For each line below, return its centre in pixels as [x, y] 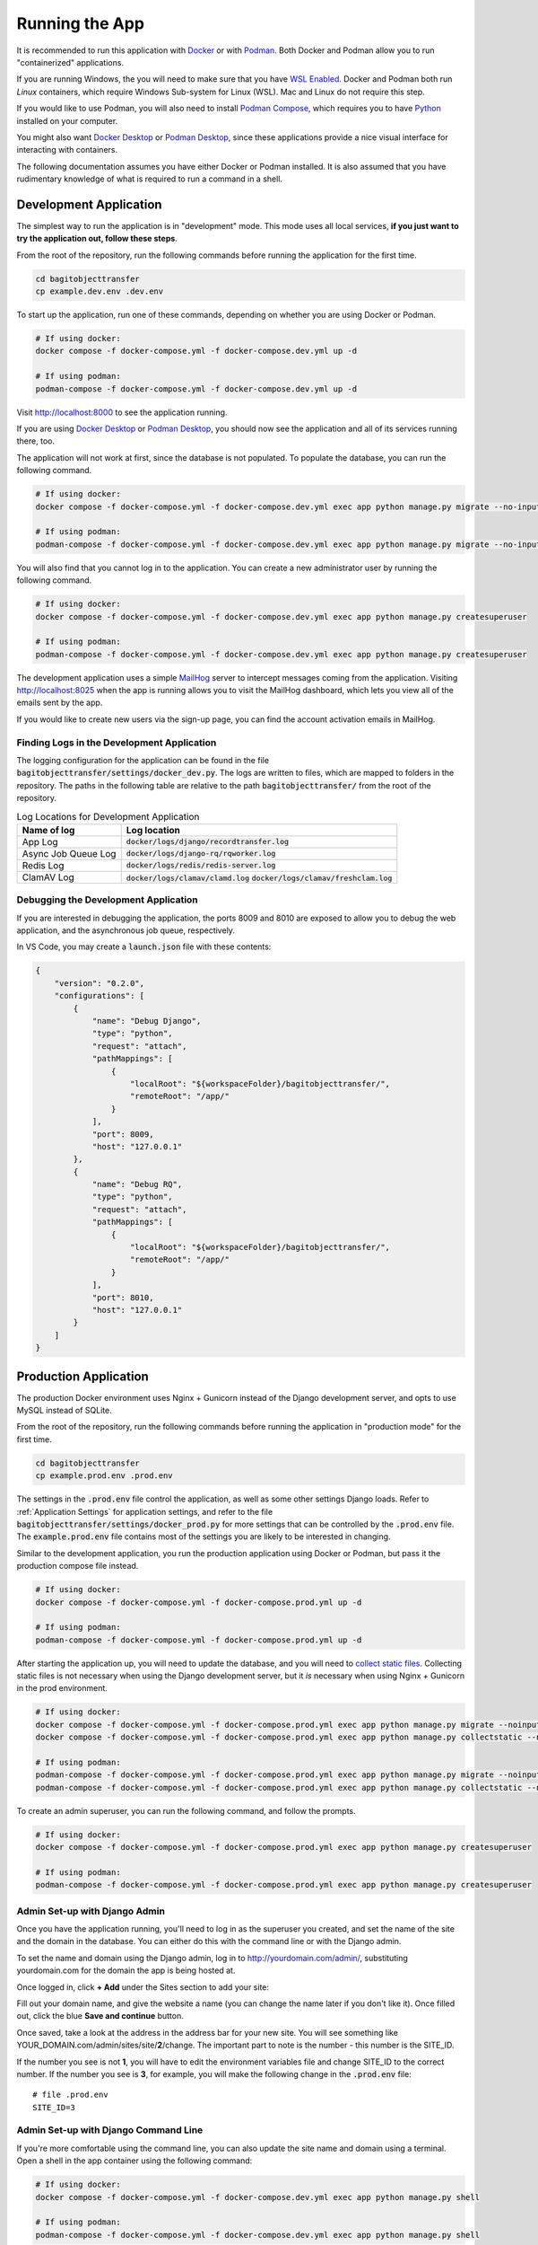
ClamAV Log [48, 877]
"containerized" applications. [70, 62]
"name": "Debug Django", [147, 1021]
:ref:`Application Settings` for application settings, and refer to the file [145, 1511]
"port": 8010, [123, 1297]
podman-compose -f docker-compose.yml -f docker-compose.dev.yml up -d [196, 389]
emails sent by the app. [60, 703]
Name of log [48, 830]
